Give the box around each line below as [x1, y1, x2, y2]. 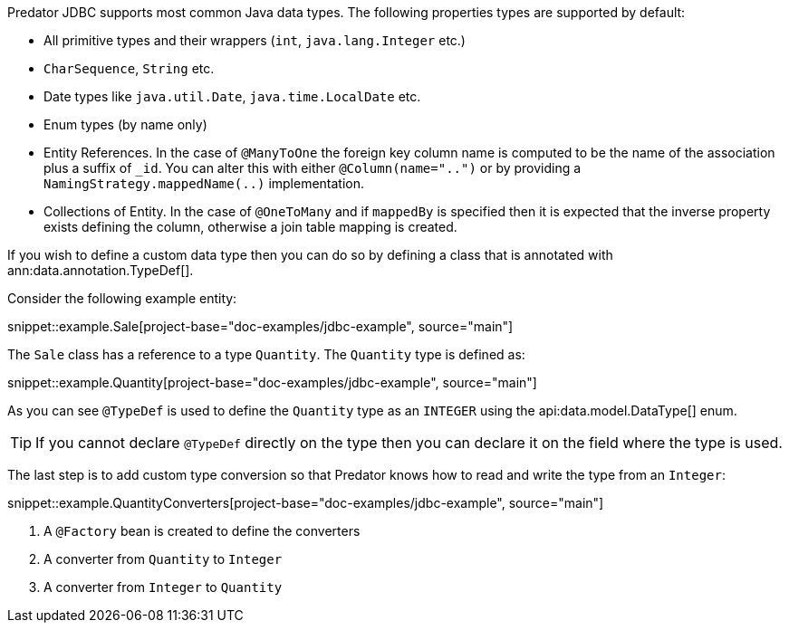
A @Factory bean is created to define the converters [43, 523, 361, 539]
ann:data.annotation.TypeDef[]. [7, 262, 194, 278]
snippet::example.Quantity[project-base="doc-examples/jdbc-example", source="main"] [7, 375, 537, 390]
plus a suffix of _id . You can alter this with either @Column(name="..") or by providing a [43, 160, 582, 176]
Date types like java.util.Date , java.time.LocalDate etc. [43, 89, 421, 104]
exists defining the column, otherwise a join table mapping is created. [43, 219, 457, 234]
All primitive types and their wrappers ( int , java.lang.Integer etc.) [43, 33, 466, 48]
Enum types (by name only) [43, 117, 207, 132]
